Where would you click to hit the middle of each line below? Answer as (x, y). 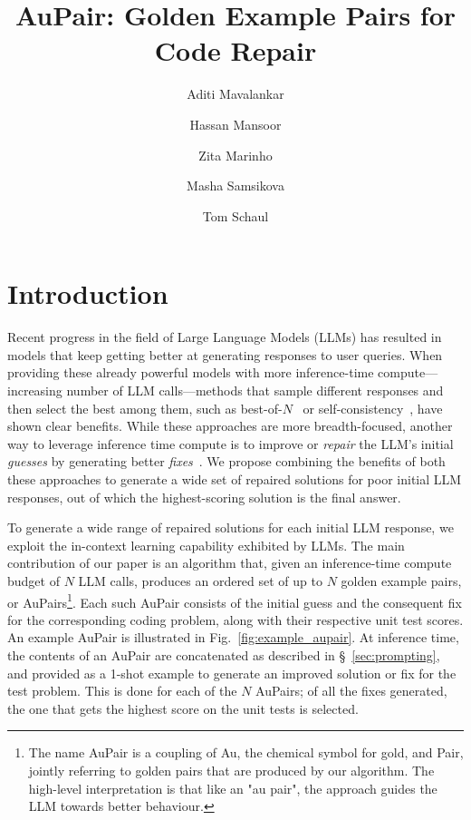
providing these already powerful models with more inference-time (191, 372)
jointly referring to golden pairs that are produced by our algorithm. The (231, 770)
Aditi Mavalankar (235, 94)
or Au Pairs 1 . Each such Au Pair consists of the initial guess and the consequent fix (235, 600)
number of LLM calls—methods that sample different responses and (255, 390)
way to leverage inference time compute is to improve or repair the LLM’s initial (231, 443)
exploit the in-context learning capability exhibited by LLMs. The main (206, 545)
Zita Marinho (235, 155)
